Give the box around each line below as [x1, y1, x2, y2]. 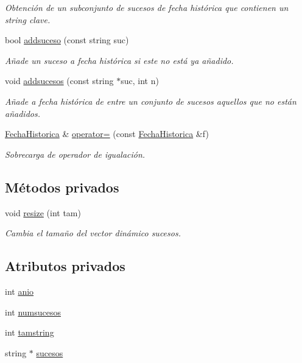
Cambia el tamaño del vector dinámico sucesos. [5, 227, 181, 239]
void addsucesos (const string [5, 74, 114, 87]
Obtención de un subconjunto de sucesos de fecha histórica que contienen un [5, 1, 289, 13]
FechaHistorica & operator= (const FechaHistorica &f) [5, 127, 209, 140]
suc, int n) [121, 74, 159, 87]
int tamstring [5, 326, 54, 339]
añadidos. [5, 107, 40, 119]
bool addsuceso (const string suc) [5, 33, 129, 46]
